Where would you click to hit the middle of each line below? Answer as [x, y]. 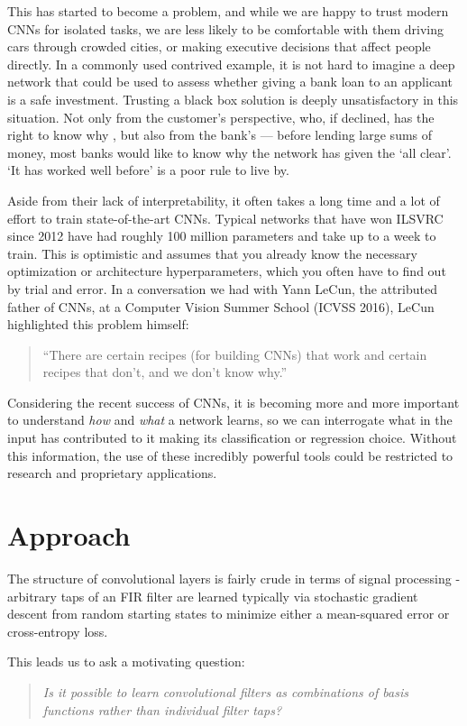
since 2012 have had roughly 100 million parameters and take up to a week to [222, 236]
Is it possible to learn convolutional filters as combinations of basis [225, 691]
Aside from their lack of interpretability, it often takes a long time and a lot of [224, 200]
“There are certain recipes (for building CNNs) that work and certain [235, 354]
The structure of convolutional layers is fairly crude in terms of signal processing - [234, 578]
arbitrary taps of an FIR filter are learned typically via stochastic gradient [213, 596]
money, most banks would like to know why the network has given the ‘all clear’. [229, 152]
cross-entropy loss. [58, 631]
